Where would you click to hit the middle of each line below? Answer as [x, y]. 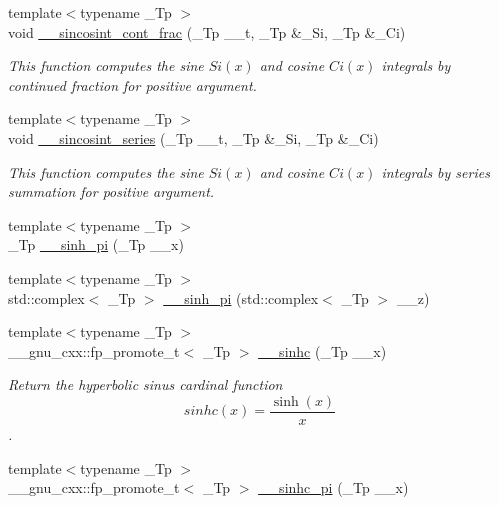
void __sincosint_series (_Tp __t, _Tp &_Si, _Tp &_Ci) [193, 137]
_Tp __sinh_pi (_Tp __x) [96, 244]
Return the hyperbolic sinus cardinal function [145, 384]
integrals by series [435, 171]
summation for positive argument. [111, 191]
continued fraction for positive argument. [132, 84]
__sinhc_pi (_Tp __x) [333, 487]
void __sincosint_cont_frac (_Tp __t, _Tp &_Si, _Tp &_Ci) [207, 31]
